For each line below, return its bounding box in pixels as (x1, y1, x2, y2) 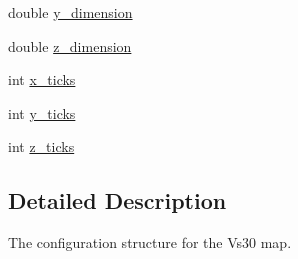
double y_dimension (8, 2, 133, 22)
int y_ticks (8, 102, 76, 123)
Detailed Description (8, 185, 227, 216)
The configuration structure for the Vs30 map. (8, 232, 292, 253)
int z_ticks (8, 136, 75, 157)
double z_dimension (8, 35, 132, 56)
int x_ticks (8, 69, 76, 90)
